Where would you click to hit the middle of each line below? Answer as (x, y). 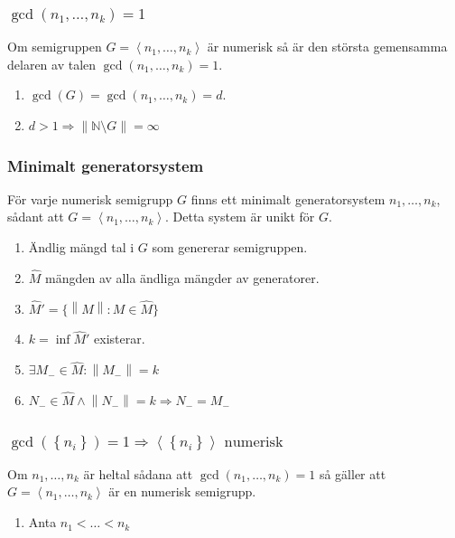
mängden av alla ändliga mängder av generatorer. (182, 277)
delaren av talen (52, 64)
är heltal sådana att (138, 473)
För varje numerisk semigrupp (90, 198)
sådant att (36, 217)
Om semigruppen (55, 47)
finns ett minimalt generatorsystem (288, 198)
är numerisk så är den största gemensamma (327, 47)
